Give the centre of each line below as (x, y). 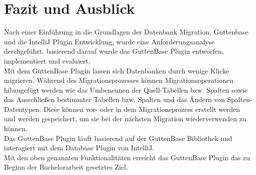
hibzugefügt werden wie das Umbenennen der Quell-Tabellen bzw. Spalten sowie (126, 89)
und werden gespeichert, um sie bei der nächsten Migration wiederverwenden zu (125, 119)
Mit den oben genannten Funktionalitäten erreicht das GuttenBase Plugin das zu (127, 157)
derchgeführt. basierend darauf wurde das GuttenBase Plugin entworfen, (114, 51)
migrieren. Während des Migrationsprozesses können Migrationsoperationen (119, 80)
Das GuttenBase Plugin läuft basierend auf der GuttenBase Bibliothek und (118, 138)
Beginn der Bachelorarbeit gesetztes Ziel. (66, 167)
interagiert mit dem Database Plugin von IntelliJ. (79, 148)
